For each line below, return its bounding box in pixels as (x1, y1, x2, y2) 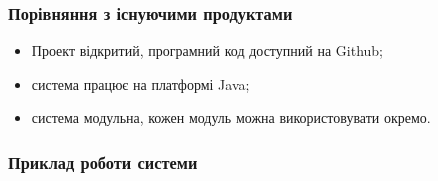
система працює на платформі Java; (31, 73, 250, 94)
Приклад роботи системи (8, 149, 198, 174)
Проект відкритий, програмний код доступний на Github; (31, 40, 383, 61)
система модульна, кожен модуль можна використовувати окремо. (31, 107, 431, 128)
